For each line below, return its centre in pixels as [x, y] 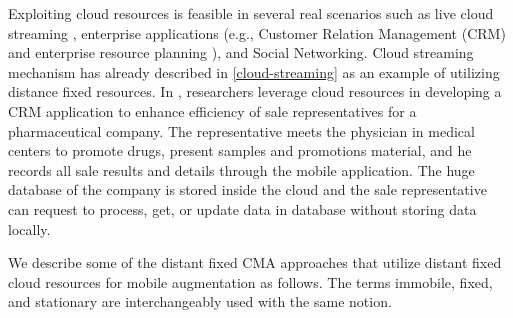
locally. [29, 228]
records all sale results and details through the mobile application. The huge [241, 169]
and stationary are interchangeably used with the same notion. [200, 301]
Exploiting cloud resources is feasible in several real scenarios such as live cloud [251, 13]
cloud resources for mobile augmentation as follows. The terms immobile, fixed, [250, 281]
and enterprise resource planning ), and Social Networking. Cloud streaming [241, 52]
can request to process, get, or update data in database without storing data [242, 208]
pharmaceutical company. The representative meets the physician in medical [241, 130]
